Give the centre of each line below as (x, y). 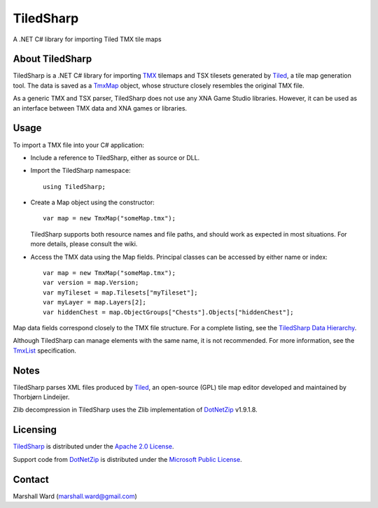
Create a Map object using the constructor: (92, 202)
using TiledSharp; (75, 186)
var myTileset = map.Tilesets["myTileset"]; (121, 292)
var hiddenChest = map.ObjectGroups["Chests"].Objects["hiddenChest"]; (168, 312)
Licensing (35, 430)
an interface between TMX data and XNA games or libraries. (100, 108)
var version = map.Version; (91, 283)
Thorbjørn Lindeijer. (41, 397)
